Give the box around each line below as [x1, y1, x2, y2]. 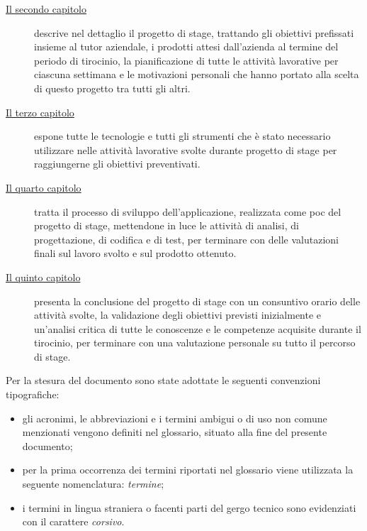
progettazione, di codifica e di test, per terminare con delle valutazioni [34, 231, 339, 246]
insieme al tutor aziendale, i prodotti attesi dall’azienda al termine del [34, 39, 339, 54]
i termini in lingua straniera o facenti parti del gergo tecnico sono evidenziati [22, 500, 356, 515]
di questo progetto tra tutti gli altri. [34, 80, 191, 95]
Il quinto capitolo [6, 269, 81, 284]
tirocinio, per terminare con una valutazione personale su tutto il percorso [34, 335, 356, 350]
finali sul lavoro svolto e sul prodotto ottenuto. [34, 246, 237, 261]
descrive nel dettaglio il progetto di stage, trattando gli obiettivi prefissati [34, 25, 354, 40]
